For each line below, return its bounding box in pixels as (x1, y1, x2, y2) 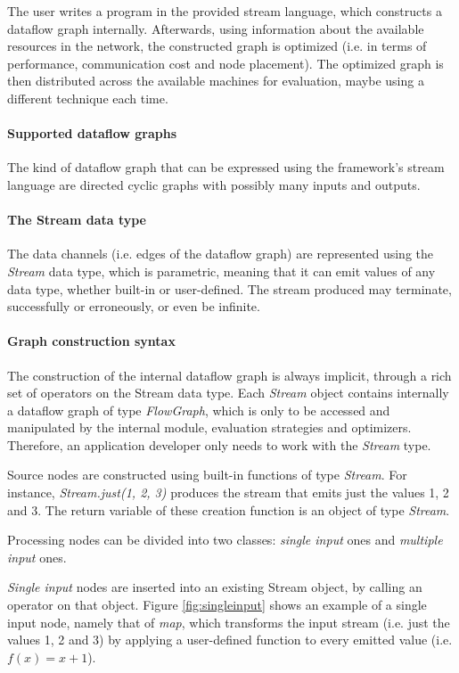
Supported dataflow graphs (7, 124, 177, 143)
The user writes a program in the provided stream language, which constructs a (7, 2, 442, 20)
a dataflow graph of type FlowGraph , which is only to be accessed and (7, 400, 390, 419)
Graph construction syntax (7, 332, 176, 350)
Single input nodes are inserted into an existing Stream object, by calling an (7, 578, 422, 596)
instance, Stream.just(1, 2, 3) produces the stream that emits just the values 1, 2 (7, 483, 449, 502)
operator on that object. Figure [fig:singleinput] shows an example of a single (7, 595, 427, 614)
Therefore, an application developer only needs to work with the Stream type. (7, 435, 431, 454)
